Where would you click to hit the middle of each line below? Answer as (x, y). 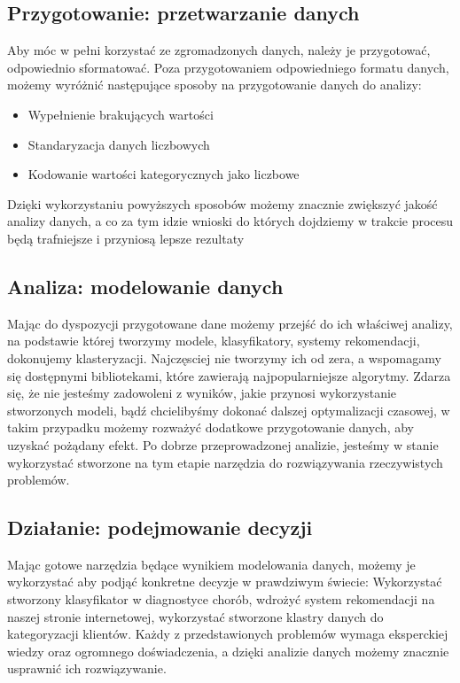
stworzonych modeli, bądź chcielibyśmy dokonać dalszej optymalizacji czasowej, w (229, 410)
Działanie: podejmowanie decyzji (160, 528)
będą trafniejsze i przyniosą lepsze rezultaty (126, 238)
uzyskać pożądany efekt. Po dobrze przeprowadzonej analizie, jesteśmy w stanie (223, 444)
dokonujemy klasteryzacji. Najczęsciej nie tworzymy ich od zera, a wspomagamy (224, 357)
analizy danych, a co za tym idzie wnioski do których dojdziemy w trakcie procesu (230, 221)
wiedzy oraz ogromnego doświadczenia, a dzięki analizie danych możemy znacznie (228, 651)
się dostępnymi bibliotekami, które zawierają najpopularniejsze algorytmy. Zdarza (229, 375)
